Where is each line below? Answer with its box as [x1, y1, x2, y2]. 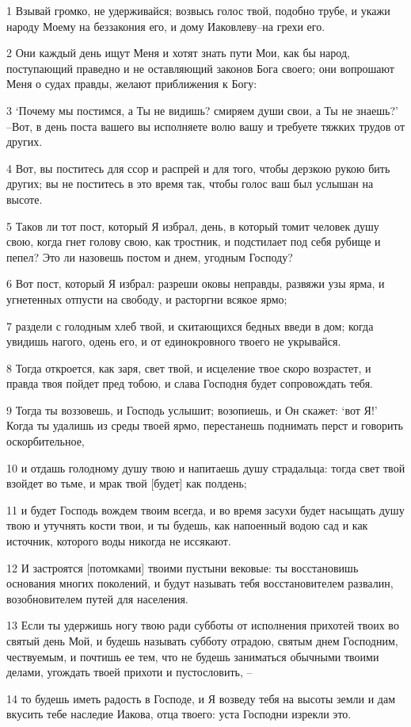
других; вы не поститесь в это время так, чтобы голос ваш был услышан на [6, 175, 374, 192]
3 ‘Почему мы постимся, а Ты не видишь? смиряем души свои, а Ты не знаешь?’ [6, 101, 398, 118]
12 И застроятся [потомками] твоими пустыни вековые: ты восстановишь [6, 559, 359, 576]
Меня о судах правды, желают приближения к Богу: [6, 75, 257, 92]
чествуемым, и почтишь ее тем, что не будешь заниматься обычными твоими [6, 648, 379, 664]
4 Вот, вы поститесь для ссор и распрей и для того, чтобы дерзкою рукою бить [6, 159, 390, 176]
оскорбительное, [6, 433, 85, 450]
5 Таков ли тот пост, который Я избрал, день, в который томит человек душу [6, 217, 379, 234]
